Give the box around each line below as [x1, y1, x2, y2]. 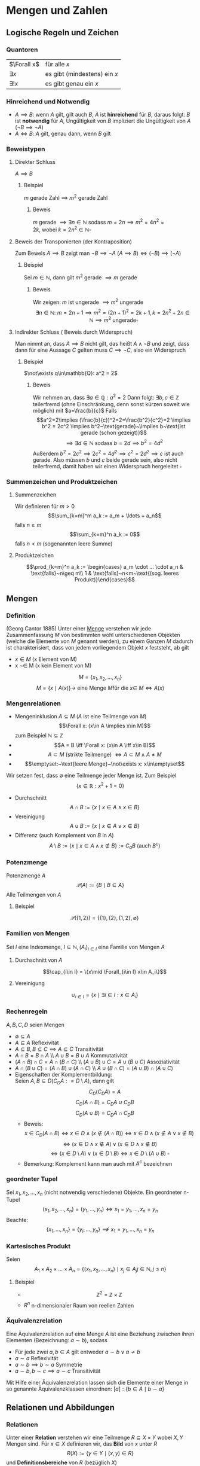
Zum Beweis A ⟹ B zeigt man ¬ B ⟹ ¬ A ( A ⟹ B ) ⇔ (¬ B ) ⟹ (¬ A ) [14, 249, 181, 257]
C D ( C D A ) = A [88, 1088, 121, 1096]
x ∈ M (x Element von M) [14, 656, 78, 663]
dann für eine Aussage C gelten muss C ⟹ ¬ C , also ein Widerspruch [14, 346, 186, 353]
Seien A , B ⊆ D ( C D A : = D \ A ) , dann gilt [14, 1077, 115, 1086]
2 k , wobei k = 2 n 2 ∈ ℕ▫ [32, 225, 91, 233]
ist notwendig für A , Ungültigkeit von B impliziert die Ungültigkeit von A [14, 117, 191, 124]
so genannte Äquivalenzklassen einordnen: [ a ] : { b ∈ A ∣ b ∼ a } [6, 1385, 165, 1392]
